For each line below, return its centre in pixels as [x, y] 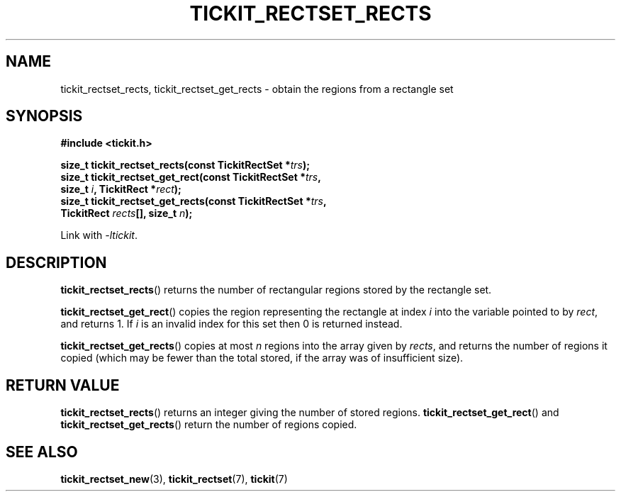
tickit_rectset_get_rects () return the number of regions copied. [209, 425]
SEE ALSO [42, 452]
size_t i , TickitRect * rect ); [121, 189]
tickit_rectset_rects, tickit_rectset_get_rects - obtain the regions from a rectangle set [257, 89]
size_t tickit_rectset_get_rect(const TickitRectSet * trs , [191, 177]
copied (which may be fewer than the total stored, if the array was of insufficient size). [262, 358]
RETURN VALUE [63, 385]
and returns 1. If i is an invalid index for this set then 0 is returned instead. [231, 324]
